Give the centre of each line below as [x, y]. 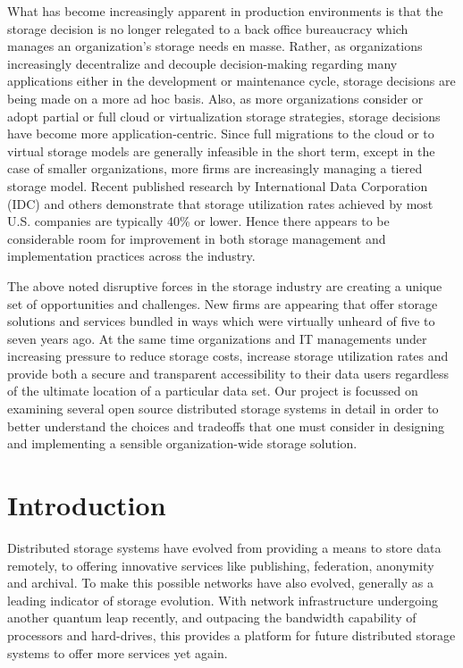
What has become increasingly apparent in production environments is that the [225, 11]
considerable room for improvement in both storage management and [197, 238]
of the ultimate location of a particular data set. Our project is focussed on [213, 391]
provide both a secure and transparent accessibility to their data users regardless [228, 373]
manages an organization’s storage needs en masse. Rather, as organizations [215, 46]
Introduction [87, 505]
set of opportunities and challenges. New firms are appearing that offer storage [223, 303]
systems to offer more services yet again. [118, 652]
